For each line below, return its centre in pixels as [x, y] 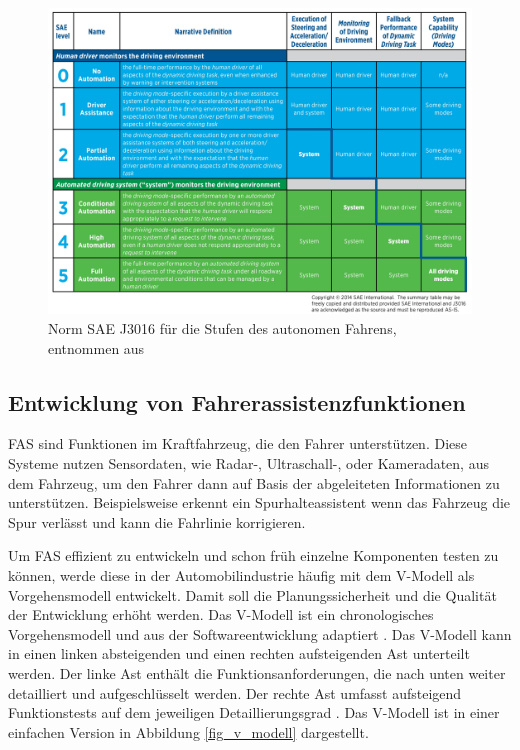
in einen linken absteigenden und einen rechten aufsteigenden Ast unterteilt [239, 653]
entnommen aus [96, 347]
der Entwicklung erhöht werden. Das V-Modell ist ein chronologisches [221, 614]
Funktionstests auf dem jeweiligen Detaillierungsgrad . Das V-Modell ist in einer [254, 712]
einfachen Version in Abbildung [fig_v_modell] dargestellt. [188, 731]
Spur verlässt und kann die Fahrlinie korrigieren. [157, 521]
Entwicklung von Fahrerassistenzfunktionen [237, 401]
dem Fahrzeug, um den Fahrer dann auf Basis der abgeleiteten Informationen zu [254, 482]
